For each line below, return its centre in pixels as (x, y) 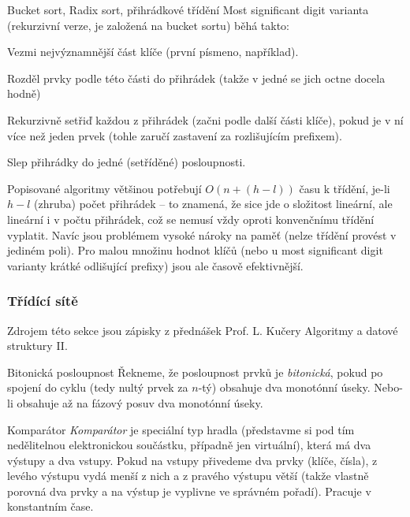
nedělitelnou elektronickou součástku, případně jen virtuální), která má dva (189, 445)
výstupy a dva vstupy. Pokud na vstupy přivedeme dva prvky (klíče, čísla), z (192, 460)
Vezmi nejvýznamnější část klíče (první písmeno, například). (153, 52)
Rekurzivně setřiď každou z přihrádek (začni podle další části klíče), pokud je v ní (205, 119)
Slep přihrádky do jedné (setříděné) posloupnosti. (127, 162)
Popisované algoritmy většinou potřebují (104, 188)
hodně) (24, 93)
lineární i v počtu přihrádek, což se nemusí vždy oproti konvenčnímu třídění (191, 219)
